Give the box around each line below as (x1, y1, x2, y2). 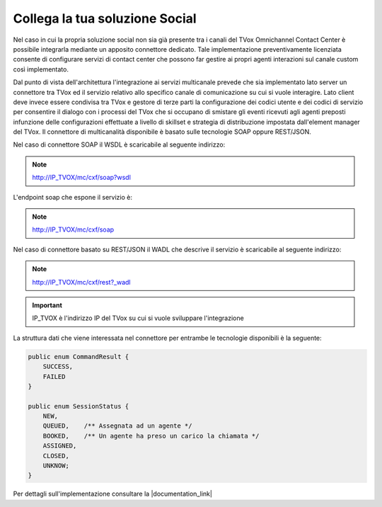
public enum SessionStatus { (28, 402, 129, 410)
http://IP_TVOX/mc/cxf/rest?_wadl (32, 278, 131, 286)
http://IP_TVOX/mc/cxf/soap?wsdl (32, 173, 131, 182)
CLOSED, (42, 452, 70, 460)
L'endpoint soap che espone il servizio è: (13, 193, 133, 201)
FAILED (42, 372, 66, 380)
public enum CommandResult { (28, 353, 129, 360)
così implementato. (13, 64, 69, 74)
